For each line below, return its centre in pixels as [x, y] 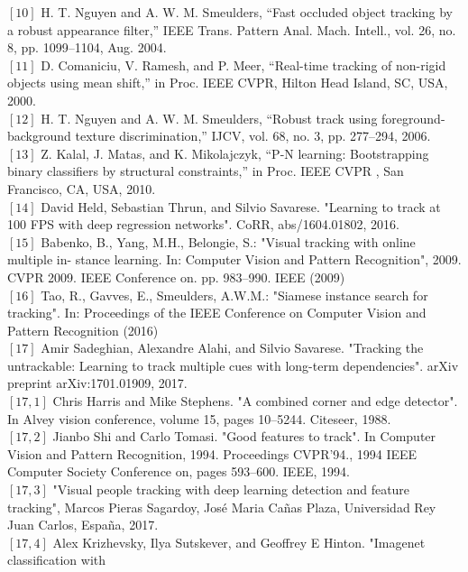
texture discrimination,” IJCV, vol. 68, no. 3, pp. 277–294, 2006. [253, 136]
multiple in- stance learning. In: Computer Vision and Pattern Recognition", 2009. [234, 259]
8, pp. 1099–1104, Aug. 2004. [87, 47]
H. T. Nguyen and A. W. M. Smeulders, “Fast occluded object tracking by [247, 12]
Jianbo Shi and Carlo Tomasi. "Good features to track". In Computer [244, 436]
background [39, 136]
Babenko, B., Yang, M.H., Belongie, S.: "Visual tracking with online [228, 241]
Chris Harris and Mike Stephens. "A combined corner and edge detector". [255, 401]
